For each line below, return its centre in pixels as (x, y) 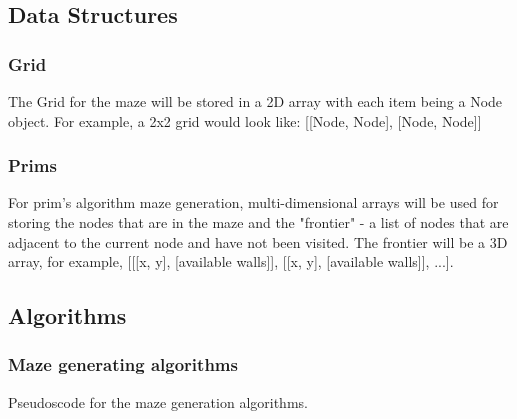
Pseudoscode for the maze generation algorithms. (158, 401)
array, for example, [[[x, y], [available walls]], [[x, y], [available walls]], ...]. (231, 261)
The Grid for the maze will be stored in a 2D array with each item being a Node (255, 101)
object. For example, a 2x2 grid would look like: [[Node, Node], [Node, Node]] (245, 120)
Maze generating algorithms (123, 364)
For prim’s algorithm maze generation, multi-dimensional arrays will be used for (253, 202)
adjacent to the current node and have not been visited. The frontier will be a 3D (258, 241)
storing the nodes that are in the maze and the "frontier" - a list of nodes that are (258, 222)
